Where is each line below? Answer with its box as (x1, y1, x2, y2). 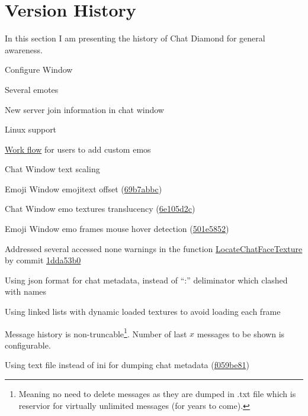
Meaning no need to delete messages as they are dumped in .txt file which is (18, 388, 296, 400)
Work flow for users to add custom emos (5, 143, 151, 155)
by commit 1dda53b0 (5, 254, 81, 266)
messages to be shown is (197, 327, 285, 340)
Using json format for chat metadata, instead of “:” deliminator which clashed (5, 273, 288, 286)
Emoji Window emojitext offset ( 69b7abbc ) (5, 182, 162, 195)
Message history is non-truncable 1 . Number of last (5, 325, 187, 340)
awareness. (5, 43, 43, 56)
